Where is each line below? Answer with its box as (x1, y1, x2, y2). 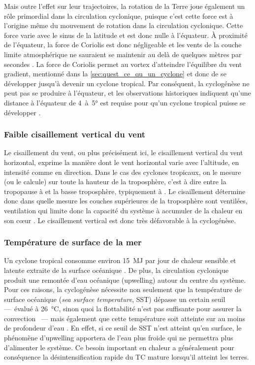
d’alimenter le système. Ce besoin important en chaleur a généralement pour (4, 342, 234, 352)
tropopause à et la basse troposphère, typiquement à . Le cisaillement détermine (4, 186, 246, 196)
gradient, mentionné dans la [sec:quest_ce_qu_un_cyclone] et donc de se (4, 68, 226, 79)
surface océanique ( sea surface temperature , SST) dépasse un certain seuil (4, 294, 225, 304)
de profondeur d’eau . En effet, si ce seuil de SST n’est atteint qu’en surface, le (4, 323, 242, 333)
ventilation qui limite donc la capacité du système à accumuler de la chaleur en (4, 205, 243, 215)
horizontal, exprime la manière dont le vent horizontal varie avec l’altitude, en (4, 157, 239, 167)
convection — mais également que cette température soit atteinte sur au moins (4, 313, 245, 323)
